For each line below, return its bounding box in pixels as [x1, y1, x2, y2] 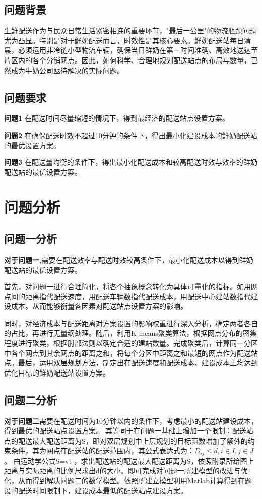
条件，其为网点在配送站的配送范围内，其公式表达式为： [11, 445, 194, 456]
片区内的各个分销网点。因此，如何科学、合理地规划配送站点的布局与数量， [4, 54, 251, 65]
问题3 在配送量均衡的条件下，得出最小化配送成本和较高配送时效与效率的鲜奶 [4, 157, 257, 167]
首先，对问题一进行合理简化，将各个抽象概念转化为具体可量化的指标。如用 [4, 281, 251, 292]
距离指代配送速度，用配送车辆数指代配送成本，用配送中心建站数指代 [25, 291, 251, 301]
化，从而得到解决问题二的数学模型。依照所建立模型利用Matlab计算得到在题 [4, 475, 252, 486]
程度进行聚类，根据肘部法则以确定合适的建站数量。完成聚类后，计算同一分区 [4, 338, 258, 348]
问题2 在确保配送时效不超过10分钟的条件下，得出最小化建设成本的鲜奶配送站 [4, 130, 257, 140]
